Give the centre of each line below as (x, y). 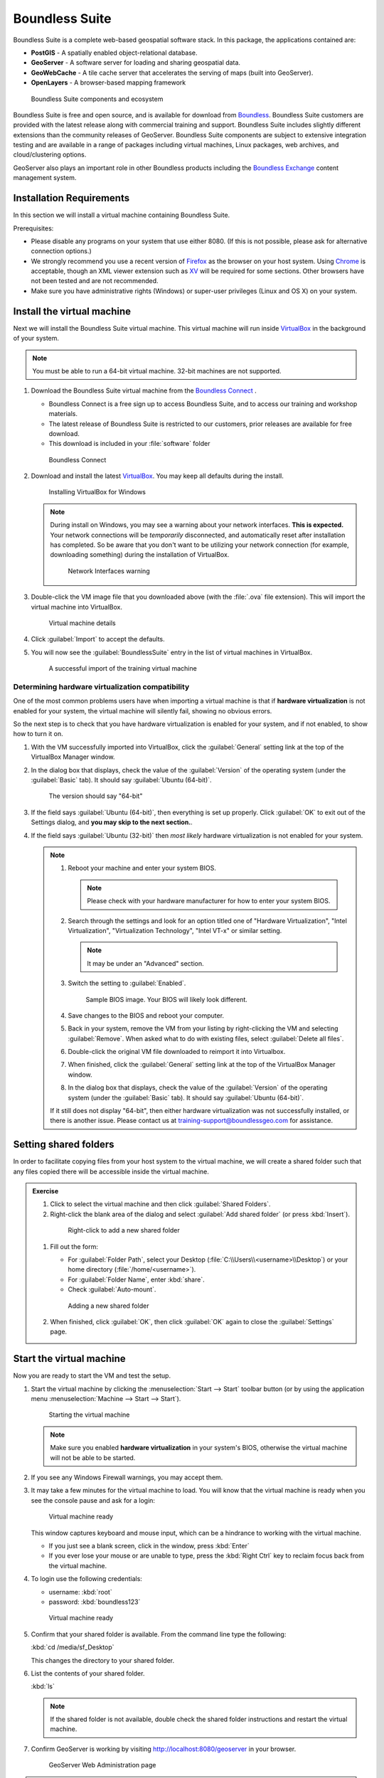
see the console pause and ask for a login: (93, 1500)
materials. (63, 414)
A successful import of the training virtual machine (123, 669)
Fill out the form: (74, 1246)
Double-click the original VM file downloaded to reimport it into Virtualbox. (177, 1052)
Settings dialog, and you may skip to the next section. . (112, 822)
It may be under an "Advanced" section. (145, 963)
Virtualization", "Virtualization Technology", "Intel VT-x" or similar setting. (175, 930)
